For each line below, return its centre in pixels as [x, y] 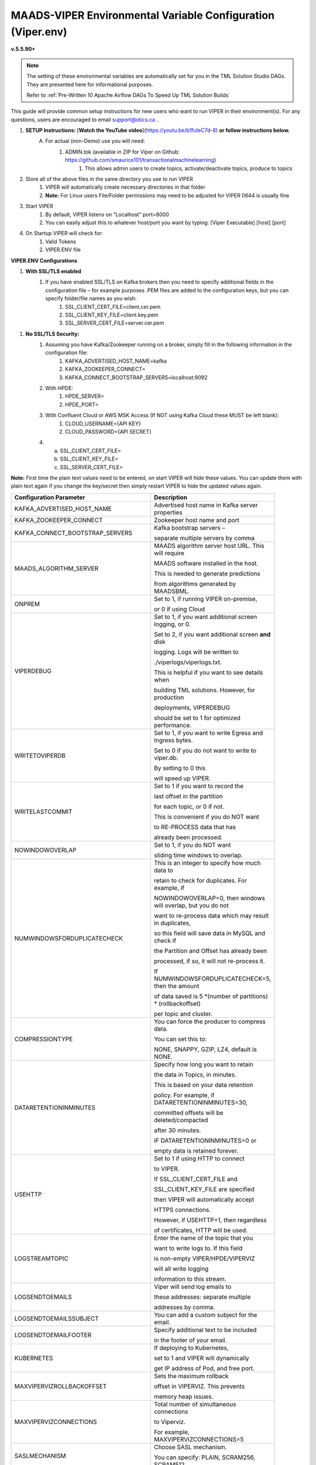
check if [165, 941]
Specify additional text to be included [205, 1330]
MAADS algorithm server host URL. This [209, 546]
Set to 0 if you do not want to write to [205, 750]
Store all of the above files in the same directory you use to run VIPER [109, 179]
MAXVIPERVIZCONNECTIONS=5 [199, 1439]
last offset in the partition [189, 796]
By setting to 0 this [180, 768]
